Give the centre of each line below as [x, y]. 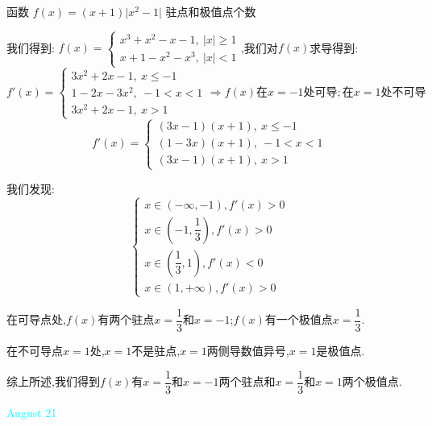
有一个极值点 [299, 319]
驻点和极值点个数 [211, 11]
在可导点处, [36, 319]
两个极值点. [372, 381]
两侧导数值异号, [248, 350]
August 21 [32, 412]
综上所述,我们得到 [53, 381]
